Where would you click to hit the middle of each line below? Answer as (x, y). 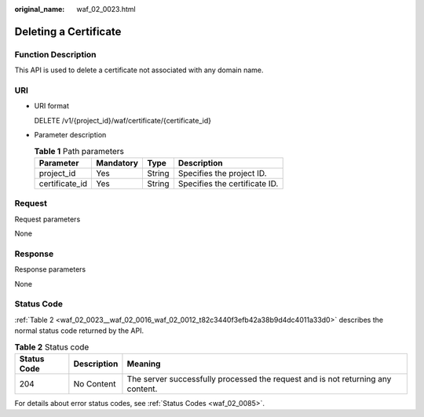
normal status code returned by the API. (79, 331)
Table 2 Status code (52, 347)
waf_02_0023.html (106, 9)
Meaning (144, 364)
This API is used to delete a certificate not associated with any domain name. (139, 70)
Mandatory (117, 163)
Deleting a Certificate (68, 31)
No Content (95, 383)
